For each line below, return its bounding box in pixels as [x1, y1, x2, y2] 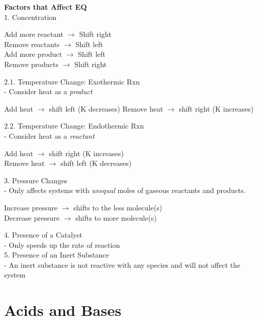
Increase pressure [4, 202, 58, 212]
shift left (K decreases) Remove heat [49, 103, 163, 114]
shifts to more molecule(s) [75, 212, 157, 223]
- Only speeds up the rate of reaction [4, 239, 120, 250]
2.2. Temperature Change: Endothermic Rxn [4, 120, 144, 131]
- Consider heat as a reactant [4, 130, 95, 141]
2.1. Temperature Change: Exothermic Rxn [4, 76, 140, 87]
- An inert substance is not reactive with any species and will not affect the [4, 259, 241, 270]
